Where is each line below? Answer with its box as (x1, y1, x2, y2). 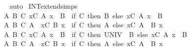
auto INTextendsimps (9, 1, 78, 11)
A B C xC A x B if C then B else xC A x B (3, 10, 163, 20)
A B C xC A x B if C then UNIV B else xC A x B (3, 29, 187, 39)
